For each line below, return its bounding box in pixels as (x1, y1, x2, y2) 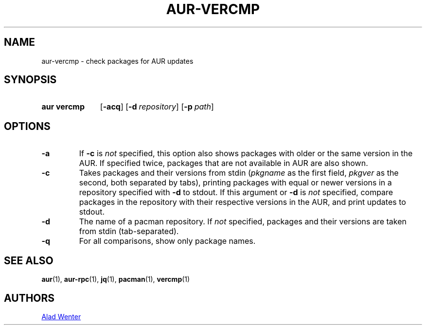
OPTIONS (4, 120, 51, 132)
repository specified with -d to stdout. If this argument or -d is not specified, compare (79, 187, 393, 198)
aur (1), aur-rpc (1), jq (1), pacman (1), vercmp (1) (41, 275, 190, 284)
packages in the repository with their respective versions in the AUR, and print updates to (79, 197, 406, 207)
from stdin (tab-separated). (79, 226, 179, 237)
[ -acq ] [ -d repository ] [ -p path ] (100, 102, 214, 112)
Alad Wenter (41, 312, 81, 321)
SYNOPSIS (4, 73, 57, 86)
